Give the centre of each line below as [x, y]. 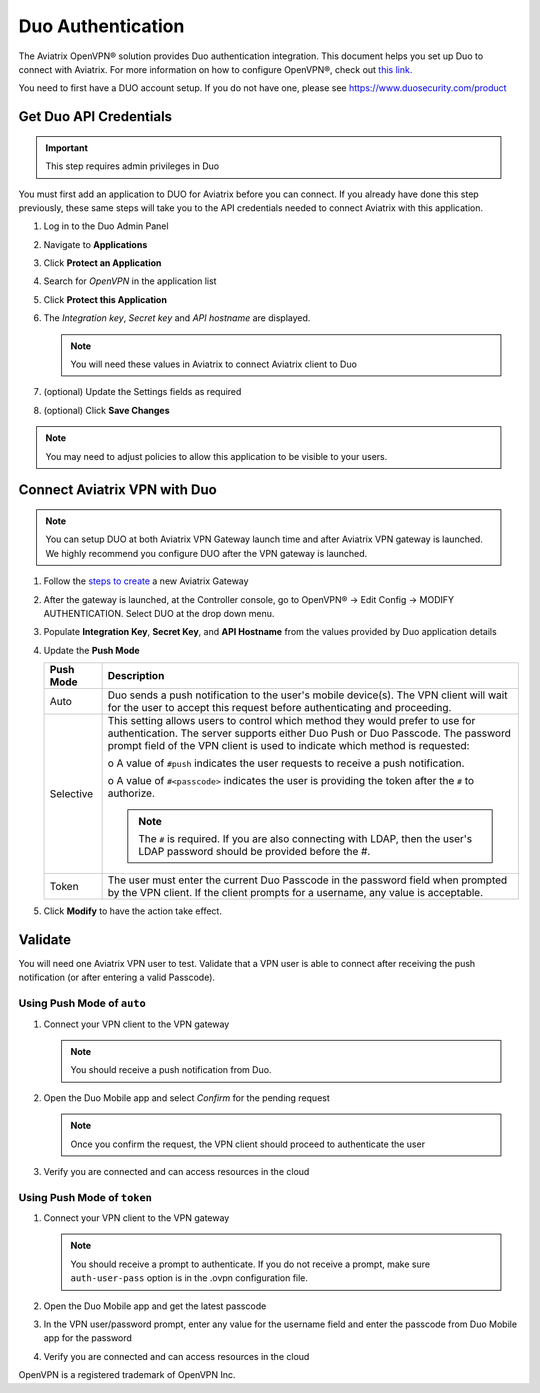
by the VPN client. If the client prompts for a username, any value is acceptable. [295, 893]
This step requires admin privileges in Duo [132, 166]
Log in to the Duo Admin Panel [106, 226]
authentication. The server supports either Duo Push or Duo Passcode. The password [309, 733]
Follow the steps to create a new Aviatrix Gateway [146, 581]
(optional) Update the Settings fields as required [142, 392]
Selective [71, 794]
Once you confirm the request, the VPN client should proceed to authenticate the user [247, 1144]
